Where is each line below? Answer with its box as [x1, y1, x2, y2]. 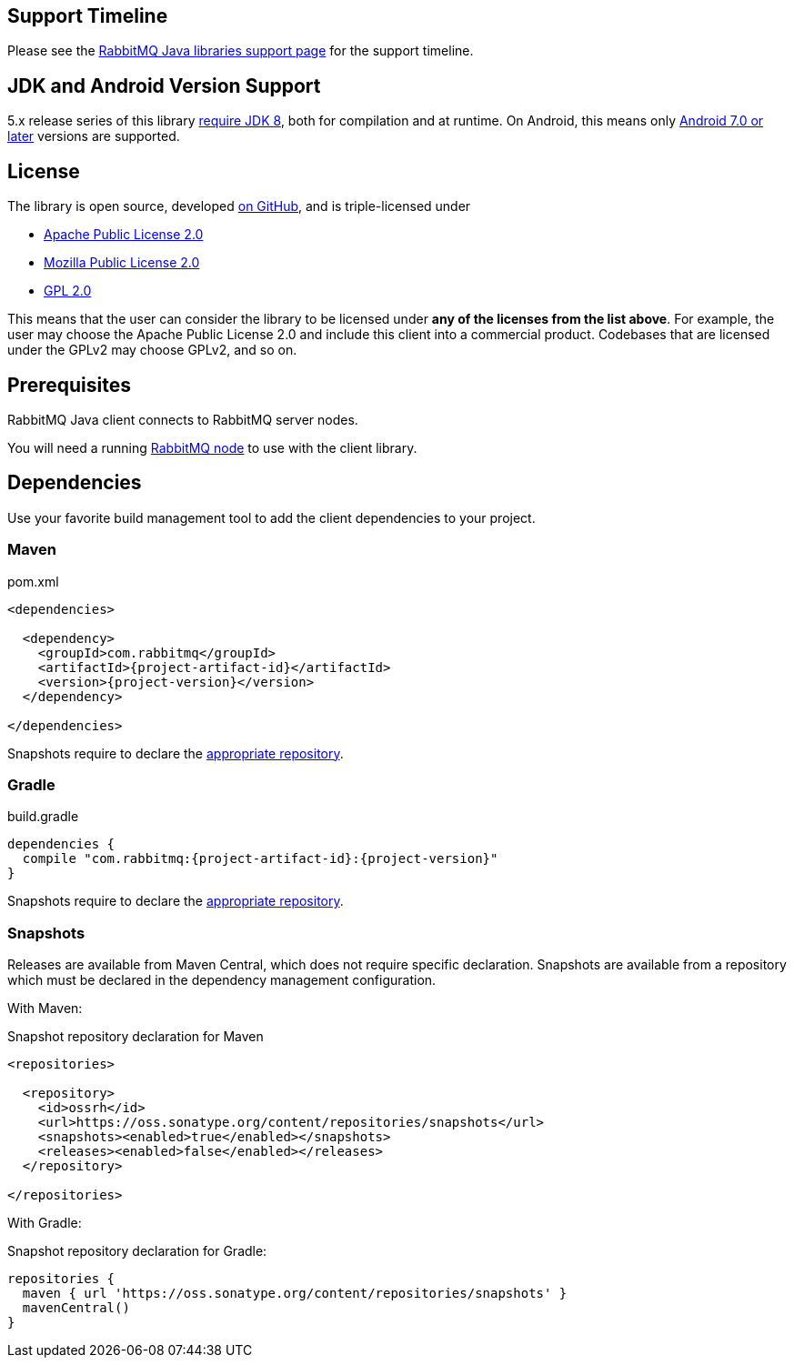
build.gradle [7, 808, 79, 825]
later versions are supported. [7, 128, 180, 145]
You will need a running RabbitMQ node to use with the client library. [7, 439, 417, 456]
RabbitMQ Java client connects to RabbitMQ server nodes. [7, 411, 358, 427]
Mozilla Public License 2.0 [44, 255, 200, 271]
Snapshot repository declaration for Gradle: [7, 1243, 267, 1260]
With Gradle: [7, 1215, 82, 1231]
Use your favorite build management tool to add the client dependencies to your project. [7, 509, 536, 526]
